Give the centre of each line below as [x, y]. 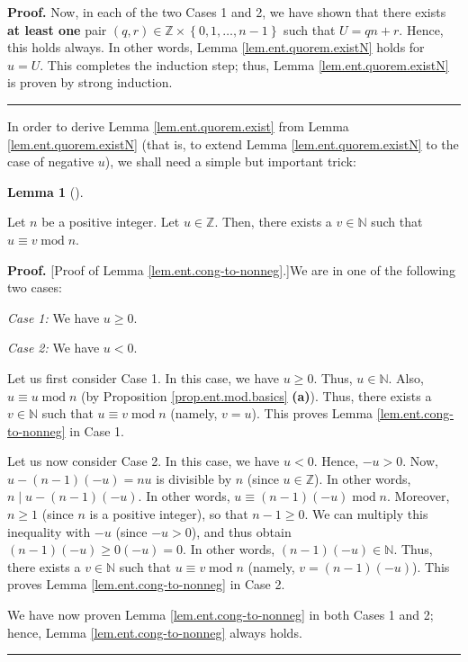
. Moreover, [418, 496]
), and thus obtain [241, 531]
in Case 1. [97, 430]
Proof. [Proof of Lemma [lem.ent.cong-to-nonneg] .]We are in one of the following [231, 269]
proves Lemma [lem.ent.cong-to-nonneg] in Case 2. [146, 584]
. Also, [406, 377]
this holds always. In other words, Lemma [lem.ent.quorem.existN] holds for [216, 47]
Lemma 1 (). [45, 191]
